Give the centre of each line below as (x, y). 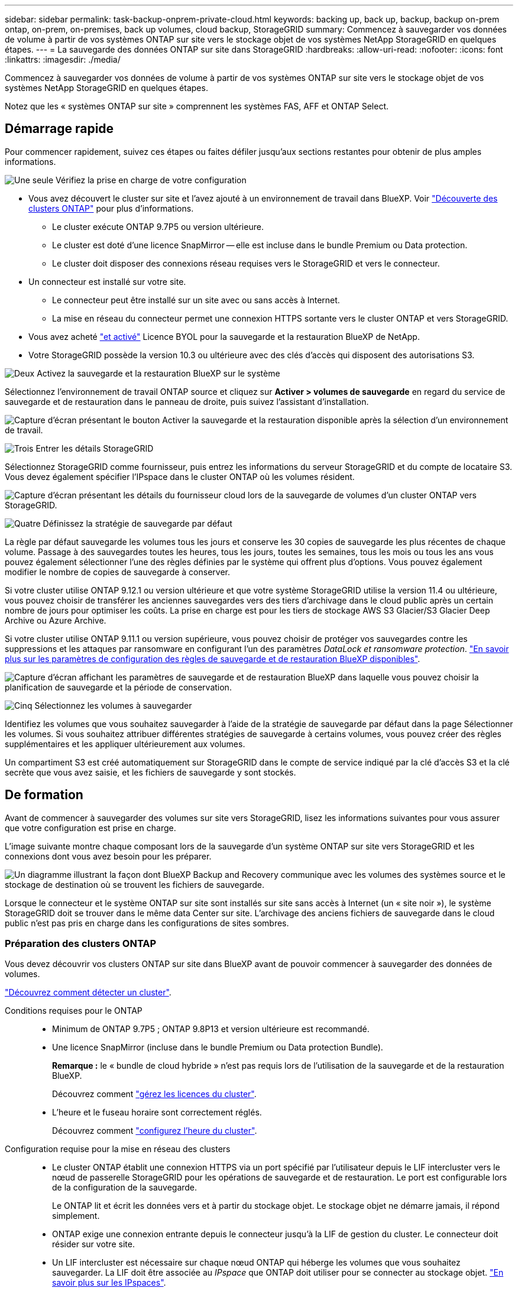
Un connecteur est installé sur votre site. (107, 281)
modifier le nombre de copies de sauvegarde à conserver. (118, 572)
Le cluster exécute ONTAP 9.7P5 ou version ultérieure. (158, 226)
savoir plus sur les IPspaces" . (109, 1283)
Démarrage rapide (59, 129)
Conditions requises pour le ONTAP (74, 1011)
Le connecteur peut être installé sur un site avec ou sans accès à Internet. (196, 300)
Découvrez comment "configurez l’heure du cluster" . (155, 1131)
